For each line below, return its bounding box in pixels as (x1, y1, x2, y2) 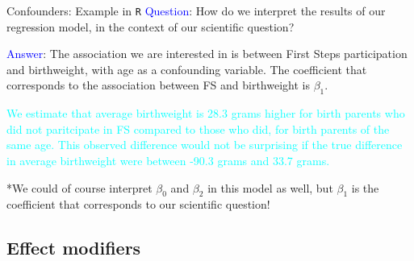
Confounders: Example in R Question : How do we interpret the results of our (6, 2, 386, 19)
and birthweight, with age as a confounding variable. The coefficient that (6, 60, 367, 77)
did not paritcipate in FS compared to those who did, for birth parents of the (6, 120, 390, 137)
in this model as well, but (207, 179, 333, 196)
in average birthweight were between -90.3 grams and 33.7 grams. (6, 152, 330, 169)
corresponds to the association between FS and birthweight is (6, 77, 310, 93)
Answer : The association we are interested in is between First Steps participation (6, 45, 408, 62)
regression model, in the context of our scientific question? (6, 18, 295, 35)
